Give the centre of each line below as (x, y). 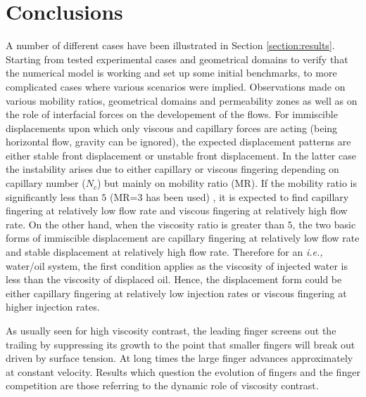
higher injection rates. (53, 307)
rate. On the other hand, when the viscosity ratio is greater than (145, 224)
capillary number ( (46, 183)
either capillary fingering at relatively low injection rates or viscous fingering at (176, 293)
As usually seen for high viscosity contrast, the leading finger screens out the (171, 330)
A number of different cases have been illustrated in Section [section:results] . (170, 45)
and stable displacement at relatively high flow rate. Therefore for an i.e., (164, 252)
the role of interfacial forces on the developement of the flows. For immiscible (172, 114)
